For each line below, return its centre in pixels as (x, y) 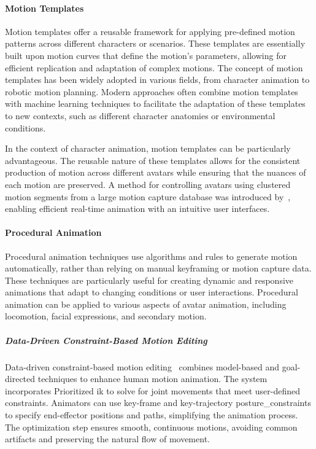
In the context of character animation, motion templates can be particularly (148, 148)
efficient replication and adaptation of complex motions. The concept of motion (154, 67)
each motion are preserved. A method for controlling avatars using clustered (148, 184)
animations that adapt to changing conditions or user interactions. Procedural (152, 292)
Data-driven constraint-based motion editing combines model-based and (142, 366)
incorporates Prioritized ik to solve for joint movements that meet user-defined (153, 390)
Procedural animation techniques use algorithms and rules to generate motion (151, 256)
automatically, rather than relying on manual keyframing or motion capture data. (158, 268)
